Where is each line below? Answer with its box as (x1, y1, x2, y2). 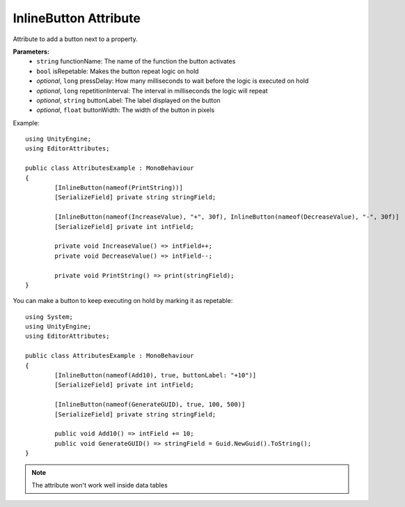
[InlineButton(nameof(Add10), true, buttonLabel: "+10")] (54, 371, 257, 380)
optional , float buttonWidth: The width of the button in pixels (36, 106, 215, 114)
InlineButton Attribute (13, 10, 141, 26)
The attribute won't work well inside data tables (31, 481, 168, 489)
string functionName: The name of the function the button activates (36, 57, 236, 65)
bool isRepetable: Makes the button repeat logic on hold (36, 67, 199, 75)
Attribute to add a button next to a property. (13, 35, 138, 43)
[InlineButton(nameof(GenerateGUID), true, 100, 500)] (54, 400, 246, 409)
